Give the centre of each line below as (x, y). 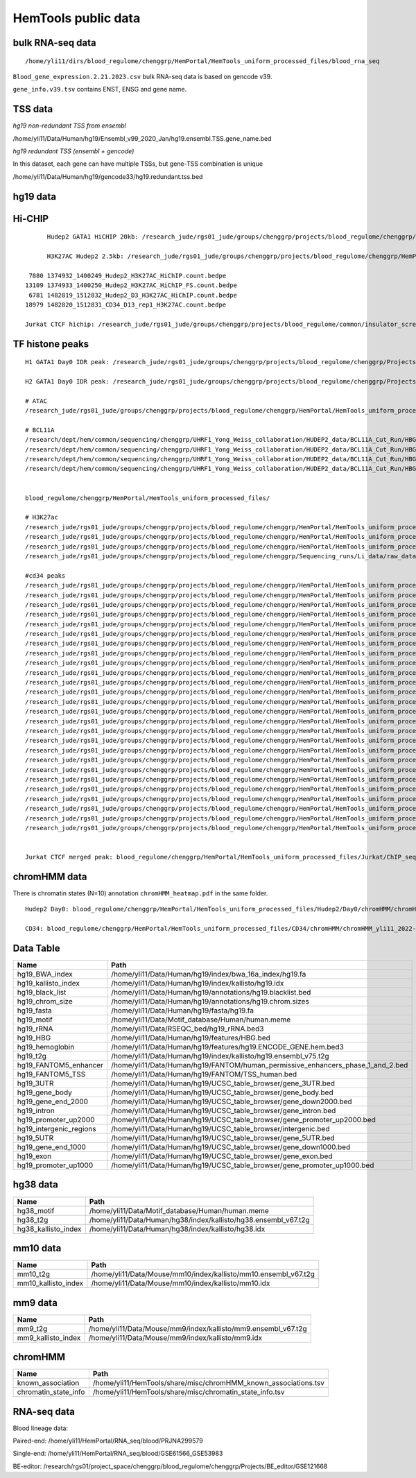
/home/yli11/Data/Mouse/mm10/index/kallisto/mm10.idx (181, 1283)
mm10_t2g (34, 1274)
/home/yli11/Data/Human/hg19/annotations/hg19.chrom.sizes (210, 1002)
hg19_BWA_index (45, 974)
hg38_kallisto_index (49, 1229)
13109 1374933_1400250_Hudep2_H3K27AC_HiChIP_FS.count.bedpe (131, 285)
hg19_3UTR (35, 1083)
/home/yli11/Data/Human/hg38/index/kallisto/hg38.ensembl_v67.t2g (199, 1219)
